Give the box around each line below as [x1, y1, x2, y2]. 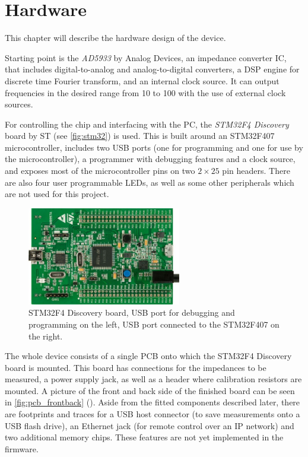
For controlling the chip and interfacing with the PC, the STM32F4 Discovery [5, 118, 289, 130]
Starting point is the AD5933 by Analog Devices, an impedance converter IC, [5, 51, 287, 64]
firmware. [5, 442, 39, 455]
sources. [5, 98, 33, 110]
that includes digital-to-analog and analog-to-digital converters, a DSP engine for [5, 63, 300, 75]
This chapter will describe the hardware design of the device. [5, 31, 226, 44]
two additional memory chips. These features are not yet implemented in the [5, 431, 284, 443]
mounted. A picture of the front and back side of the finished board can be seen [5, 384, 295, 396]
